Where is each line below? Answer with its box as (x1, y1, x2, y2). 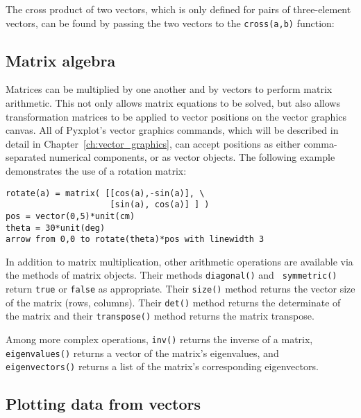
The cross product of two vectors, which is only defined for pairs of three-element (6, 2, 351, 16)
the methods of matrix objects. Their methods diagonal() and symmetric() (6, 268, 337, 282)
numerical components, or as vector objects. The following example (49, 150, 335, 164)
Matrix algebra (6, 49, 116, 71)
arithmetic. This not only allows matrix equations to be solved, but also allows (6, 96, 340, 110)
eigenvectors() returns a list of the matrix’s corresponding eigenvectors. (6, 359, 319, 374)
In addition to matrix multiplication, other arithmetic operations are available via (6, 254, 353, 268)
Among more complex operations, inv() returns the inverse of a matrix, (6, 332, 313, 347)
